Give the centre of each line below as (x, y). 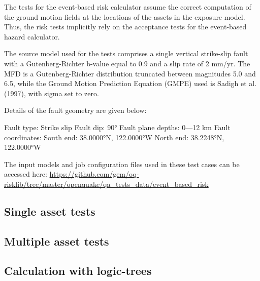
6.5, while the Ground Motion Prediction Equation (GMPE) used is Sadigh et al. (131, 83)
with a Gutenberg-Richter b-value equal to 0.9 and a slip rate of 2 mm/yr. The (127, 63)
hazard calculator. (32, 36)
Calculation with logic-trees (78, 271)
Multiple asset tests (57, 241)
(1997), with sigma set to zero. (52, 93)
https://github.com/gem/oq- (94, 174)
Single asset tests (50, 211)
